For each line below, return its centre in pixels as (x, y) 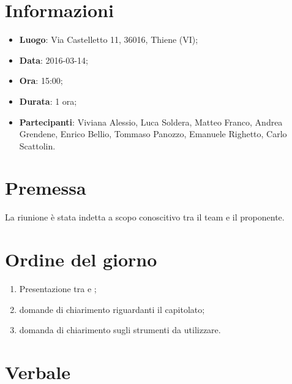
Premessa (46, 188)
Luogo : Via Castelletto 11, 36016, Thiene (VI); (109, 40)
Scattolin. (37, 145)
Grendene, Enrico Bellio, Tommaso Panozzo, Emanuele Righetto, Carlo (153, 134)
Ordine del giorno (81, 259)
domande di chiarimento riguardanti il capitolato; (112, 309)
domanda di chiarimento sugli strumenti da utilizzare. (120, 330)
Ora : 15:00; (41, 81)
